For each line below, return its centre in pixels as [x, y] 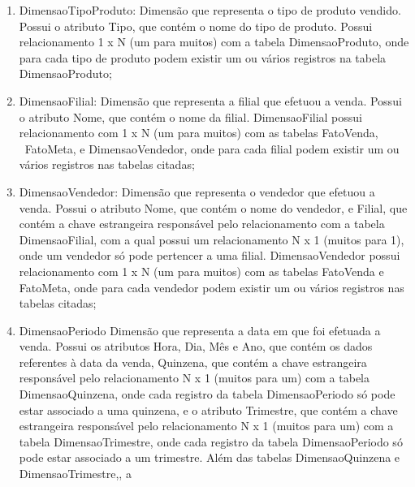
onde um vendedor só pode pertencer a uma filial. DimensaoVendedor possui [210, 255]
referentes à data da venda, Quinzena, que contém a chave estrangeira [193, 362]
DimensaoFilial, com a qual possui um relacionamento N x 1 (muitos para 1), [212, 239]
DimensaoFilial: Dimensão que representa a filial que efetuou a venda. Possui [210, 100]
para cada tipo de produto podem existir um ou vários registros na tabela [203, 57]
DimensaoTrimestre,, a [75, 474]
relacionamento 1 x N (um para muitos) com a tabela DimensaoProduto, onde [214, 42]
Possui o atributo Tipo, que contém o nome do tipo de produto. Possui [196, 26]
